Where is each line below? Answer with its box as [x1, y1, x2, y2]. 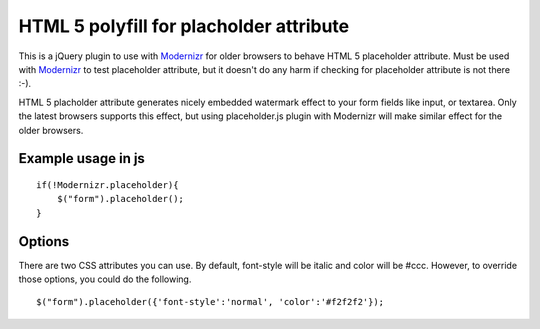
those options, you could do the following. [18, 273, 192, 285]
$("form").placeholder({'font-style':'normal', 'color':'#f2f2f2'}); [36, 296, 385, 308]
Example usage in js [18, 150, 145, 167]
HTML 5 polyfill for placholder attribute [18, 15, 350, 37]
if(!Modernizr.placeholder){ [36, 179, 179, 190]
